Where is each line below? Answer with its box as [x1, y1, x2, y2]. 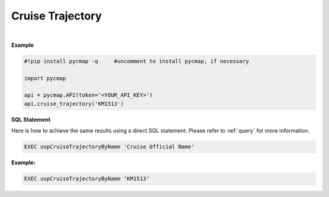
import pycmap [24, 75, 66, 81]
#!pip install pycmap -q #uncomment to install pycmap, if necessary [24, 58, 249, 64]
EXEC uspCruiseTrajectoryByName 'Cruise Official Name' [24, 143, 195, 150]
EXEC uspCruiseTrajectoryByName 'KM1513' [24, 175, 150, 182]
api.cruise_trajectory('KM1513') [24, 100, 124, 107]
